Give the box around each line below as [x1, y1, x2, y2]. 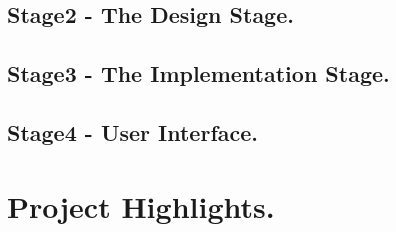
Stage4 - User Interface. [7, 116, 258, 147]
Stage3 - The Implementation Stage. [7, 58, 390, 89]
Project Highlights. [7, 185, 275, 226]
